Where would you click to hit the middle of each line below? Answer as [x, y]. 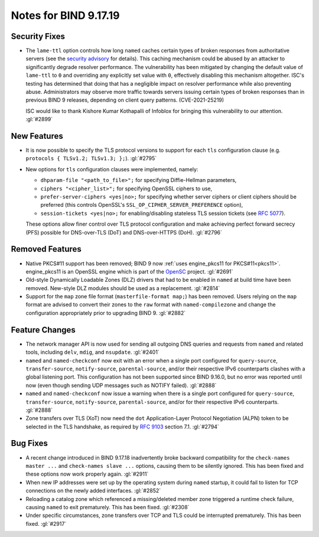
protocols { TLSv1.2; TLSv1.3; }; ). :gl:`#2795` [91, 158]
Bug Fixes [30, 443]
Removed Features [46, 249]
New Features [37, 136]
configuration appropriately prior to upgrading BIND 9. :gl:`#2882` [106, 313]
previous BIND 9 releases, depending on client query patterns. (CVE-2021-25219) [125, 100]
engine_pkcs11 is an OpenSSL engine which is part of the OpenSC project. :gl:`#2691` [129, 271]
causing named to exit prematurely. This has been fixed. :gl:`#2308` [108, 507]
